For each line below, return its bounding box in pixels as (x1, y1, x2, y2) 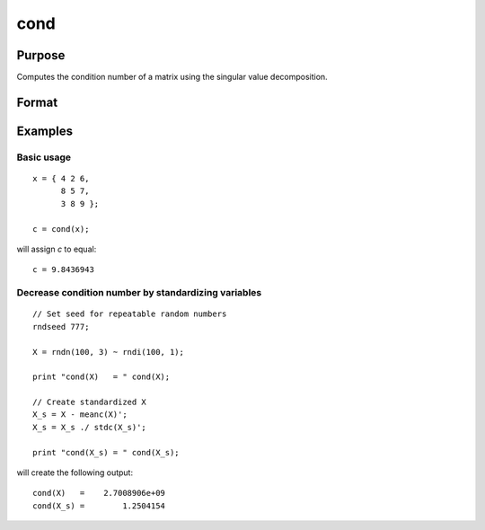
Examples (16, 123, 74, 138)
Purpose (16, 48, 66, 63)
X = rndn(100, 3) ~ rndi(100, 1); (32, 347, 184, 357)
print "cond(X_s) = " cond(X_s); (32, 447, 180, 457)
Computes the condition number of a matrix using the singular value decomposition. (16, 72, 328, 83)
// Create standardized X (32, 397, 147, 408)
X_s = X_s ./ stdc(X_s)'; (32, 422, 147, 432)
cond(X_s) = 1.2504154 (32, 500, 166, 511)
